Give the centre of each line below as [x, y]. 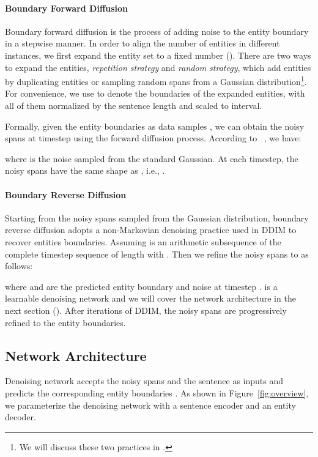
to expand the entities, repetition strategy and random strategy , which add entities [158, 67]
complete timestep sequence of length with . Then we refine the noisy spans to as [157, 254]
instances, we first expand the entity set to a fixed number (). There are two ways [158, 55]
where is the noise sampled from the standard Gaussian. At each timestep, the [152, 158]
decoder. [20, 417]
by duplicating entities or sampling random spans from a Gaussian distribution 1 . [156, 80]
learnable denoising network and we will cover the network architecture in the [150, 298]
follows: [19, 266]
